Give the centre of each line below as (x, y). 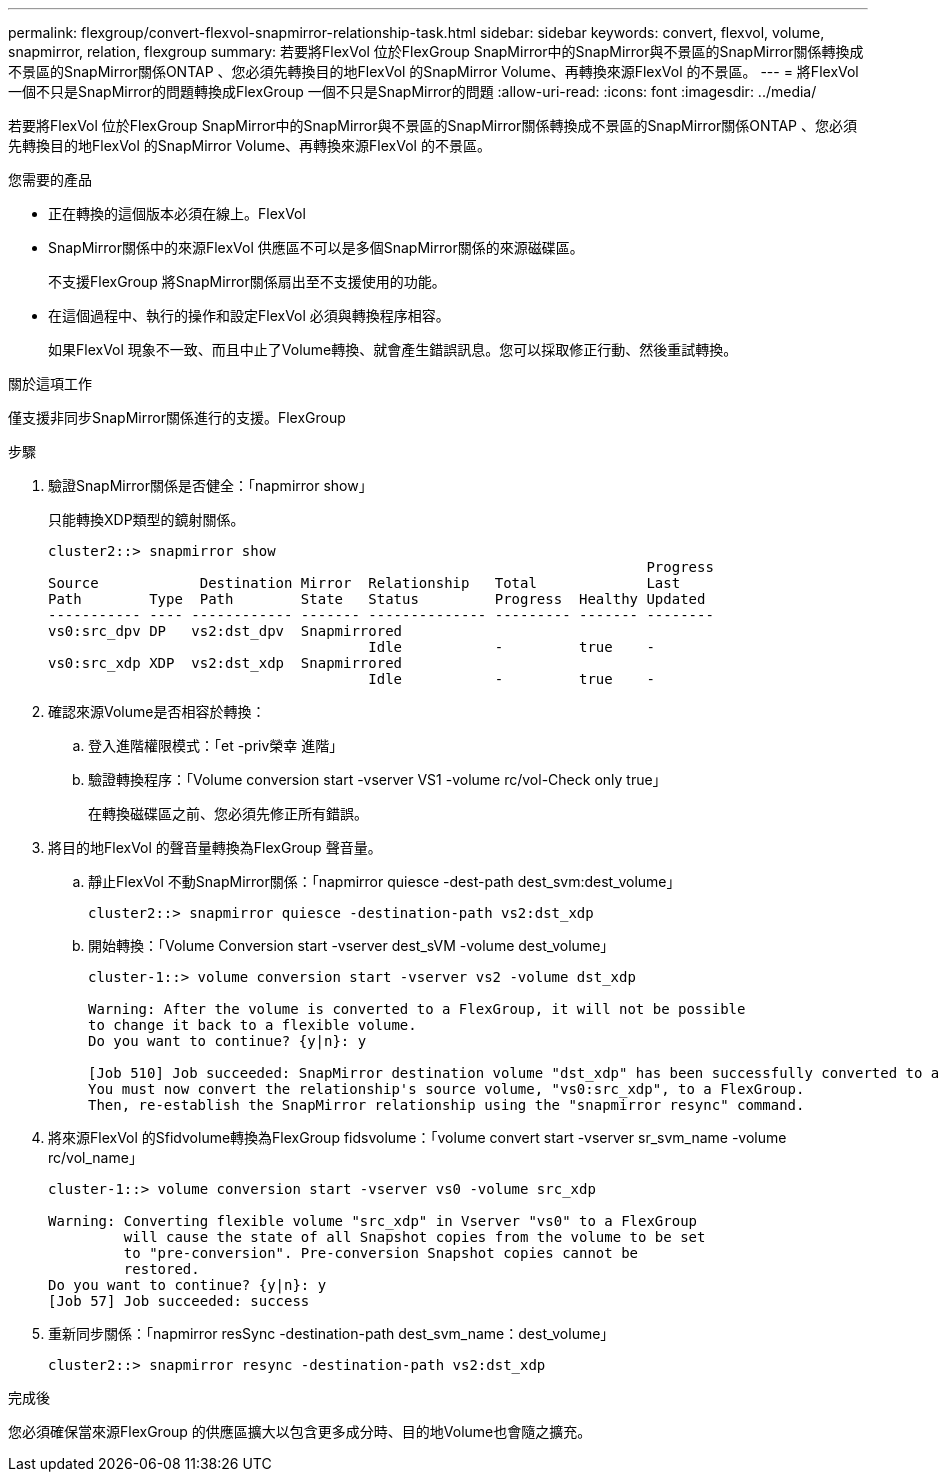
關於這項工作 (50, 383)
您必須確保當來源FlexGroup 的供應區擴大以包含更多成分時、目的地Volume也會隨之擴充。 (300, 1431)
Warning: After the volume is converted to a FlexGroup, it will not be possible (417, 1009)
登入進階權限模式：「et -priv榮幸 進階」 (216, 745)
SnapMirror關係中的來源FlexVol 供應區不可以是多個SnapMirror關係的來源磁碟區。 (316, 247)
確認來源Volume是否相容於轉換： (157, 711)
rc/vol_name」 (95, 1157)
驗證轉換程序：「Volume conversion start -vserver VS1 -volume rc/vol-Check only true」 (377, 779)
